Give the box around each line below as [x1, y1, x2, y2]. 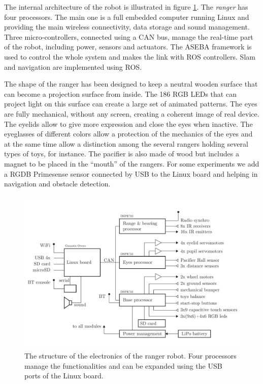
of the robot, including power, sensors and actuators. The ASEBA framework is [4, 41, 252, 52]
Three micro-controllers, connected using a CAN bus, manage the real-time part [4, 31, 253, 42]
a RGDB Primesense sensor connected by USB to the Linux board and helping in [4, 168, 258, 179]
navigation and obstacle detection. [4, 178, 111, 189]
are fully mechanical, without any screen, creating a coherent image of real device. [4, 108, 259, 119]
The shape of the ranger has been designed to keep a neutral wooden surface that [4, 78, 258, 89]
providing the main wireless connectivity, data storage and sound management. [4, 21, 250, 32]
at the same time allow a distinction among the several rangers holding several [4, 138, 248, 149]
